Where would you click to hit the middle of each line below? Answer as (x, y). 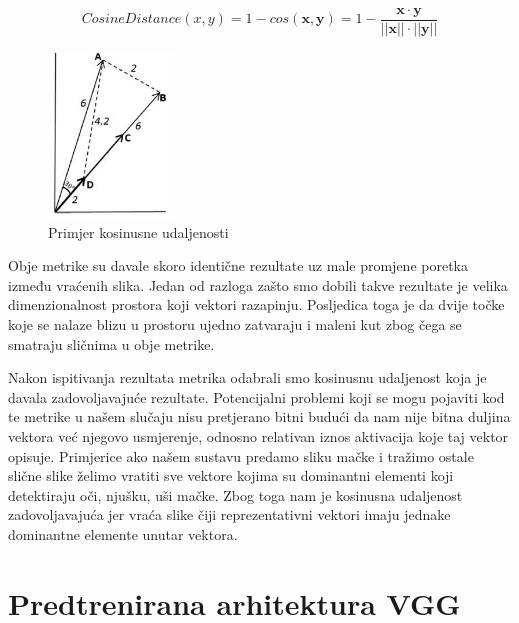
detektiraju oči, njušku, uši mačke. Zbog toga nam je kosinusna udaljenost (235, 494)
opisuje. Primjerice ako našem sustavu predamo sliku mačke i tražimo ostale (241, 455)
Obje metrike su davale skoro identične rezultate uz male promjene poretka (238, 265)
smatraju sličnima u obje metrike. (111, 343)
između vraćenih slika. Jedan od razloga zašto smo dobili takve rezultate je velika (258, 284)
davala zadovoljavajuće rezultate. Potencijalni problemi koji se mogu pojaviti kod (256, 396)
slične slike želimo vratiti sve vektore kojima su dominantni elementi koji (231, 475)
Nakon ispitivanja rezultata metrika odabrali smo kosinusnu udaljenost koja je (247, 377)
